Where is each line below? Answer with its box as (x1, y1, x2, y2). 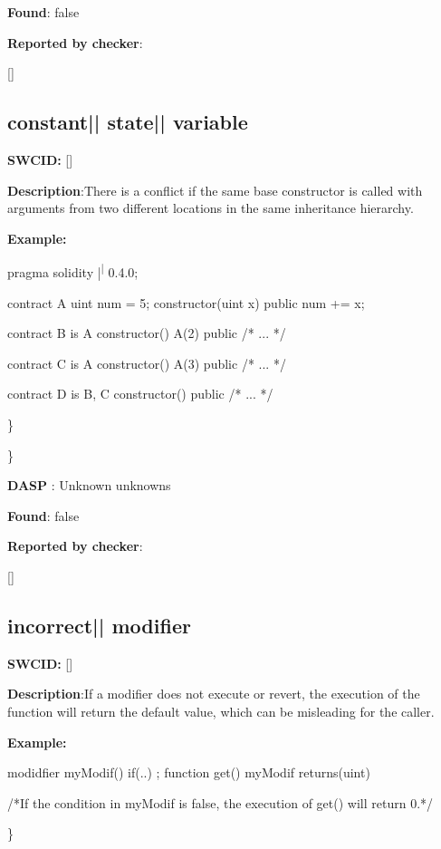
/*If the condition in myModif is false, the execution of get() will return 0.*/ (7, 793, 434, 812)
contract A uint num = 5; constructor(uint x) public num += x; (7, 293, 365, 312)
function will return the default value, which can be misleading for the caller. (7, 701, 435, 720)
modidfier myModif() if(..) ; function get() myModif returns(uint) (7, 763, 370, 782)
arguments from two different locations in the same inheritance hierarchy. (7, 198, 414, 217)
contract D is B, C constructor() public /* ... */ (7, 384, 273, 403)
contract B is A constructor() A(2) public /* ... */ (7, 323, 286, 342)
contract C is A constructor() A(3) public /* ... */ (7, 353, 286, 372)
